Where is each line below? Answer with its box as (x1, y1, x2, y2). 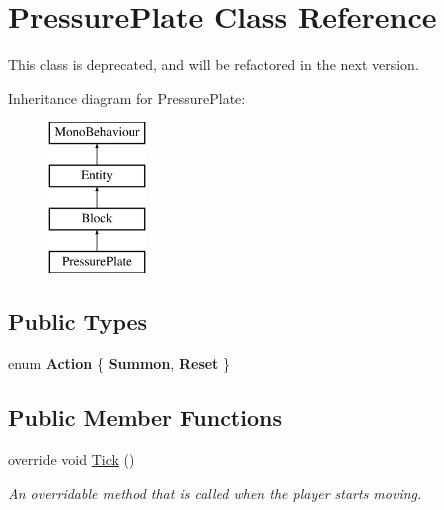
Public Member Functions (8, 402, 282, 433)
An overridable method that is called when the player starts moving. (8, 482, 422, 503)
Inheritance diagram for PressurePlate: (8, 87, 246, 108)
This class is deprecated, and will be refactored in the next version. (8, 54, 419, 75)
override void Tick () (8, 449, 135, 470)
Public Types (8, 306, 148, 337)
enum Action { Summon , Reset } (8, 353, 231, 374)
